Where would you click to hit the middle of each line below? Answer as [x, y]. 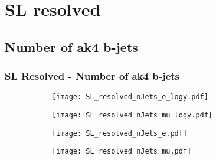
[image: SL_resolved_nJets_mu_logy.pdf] [132, 115]
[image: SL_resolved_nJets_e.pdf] [120, 133]
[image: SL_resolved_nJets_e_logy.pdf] [130, 97]
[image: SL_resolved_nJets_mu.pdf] [122, 151]
